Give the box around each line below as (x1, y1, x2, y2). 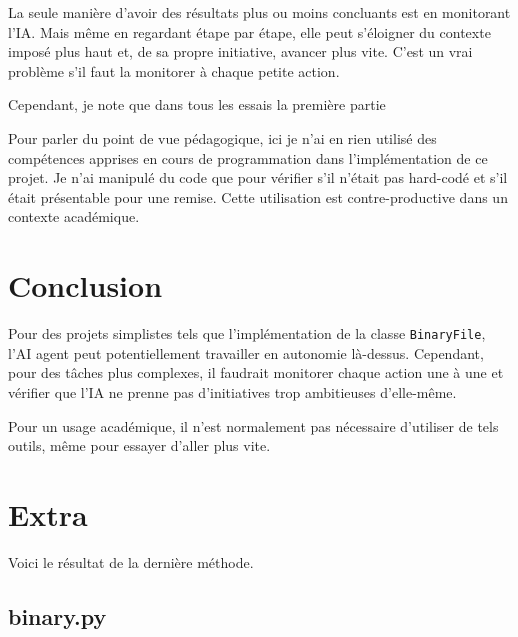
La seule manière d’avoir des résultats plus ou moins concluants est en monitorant (8, 2, 511, 22)
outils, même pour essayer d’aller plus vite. (8, 435, 271, 456)
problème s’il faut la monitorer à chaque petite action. (8, 60, 340, 81)
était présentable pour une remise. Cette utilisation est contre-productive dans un (8, 186, 508, 207)
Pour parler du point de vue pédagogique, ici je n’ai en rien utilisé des (8, 127, 437, 148)
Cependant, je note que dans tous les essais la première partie (8, 94, 386, 115)
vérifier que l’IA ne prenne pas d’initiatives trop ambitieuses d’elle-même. (8, 381, 457, 402)
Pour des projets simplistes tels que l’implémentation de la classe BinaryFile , (8, 323, 486, 344)
